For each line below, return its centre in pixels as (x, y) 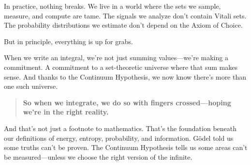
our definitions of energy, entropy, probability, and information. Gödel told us (119, 138)
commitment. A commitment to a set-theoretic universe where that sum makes (121, 67)
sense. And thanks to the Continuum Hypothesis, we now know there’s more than (125, 76)
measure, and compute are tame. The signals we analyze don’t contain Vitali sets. (125, 15)
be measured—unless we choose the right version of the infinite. (98, 157)
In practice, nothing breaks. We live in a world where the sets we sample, (112, 6)
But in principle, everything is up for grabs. (68, 41)
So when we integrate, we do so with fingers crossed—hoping (127, 102)
